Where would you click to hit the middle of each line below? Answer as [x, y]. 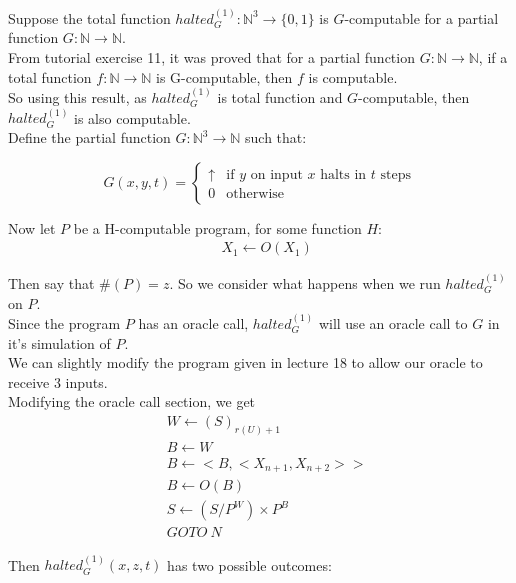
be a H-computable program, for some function [217, 227]
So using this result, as [77, 97]
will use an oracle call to [393, 323]
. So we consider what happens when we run [305, 283]
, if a [493, 57]
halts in [343, 174]
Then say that [51, 283]
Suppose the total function [89, 17]
